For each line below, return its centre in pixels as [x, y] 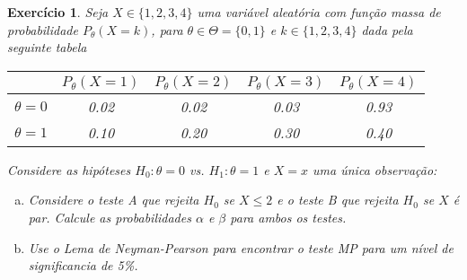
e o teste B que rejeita [338, 200]
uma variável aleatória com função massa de [319, 12]
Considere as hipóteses [69, 169]
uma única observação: [375, 169]
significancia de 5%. [83, 265]
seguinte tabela [47, 47]
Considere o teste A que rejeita [114, 200]
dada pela [387, 29]
